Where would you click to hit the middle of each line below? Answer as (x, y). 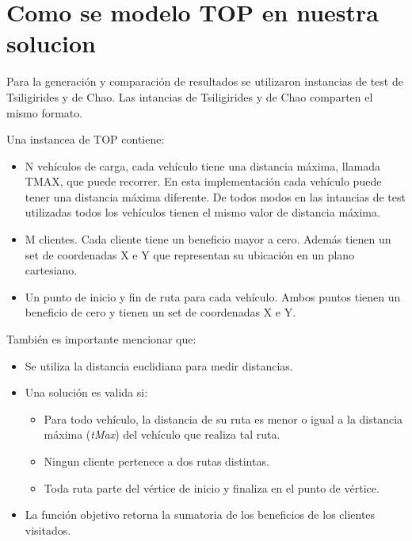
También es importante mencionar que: (101, 339)
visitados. (48, 529)
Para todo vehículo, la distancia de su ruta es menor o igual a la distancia (223, 418)
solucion (51, 43)
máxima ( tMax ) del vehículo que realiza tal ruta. (162, 434)
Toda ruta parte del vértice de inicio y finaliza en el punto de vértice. (212, 487)
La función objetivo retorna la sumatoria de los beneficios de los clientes (200, 514)
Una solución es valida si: (86, 392)
